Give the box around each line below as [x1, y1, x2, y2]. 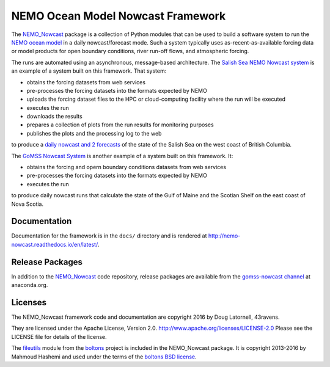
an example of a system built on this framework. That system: [11, 67, 167, 74]
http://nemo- [208, 232, 241, 239]
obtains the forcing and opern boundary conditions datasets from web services [26, 164, 226, 171]
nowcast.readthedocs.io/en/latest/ [11, 241, 98, 248]
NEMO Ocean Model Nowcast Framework [11, 9, 226, 23]
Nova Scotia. [11, 200, 44, 208]
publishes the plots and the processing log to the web [26, 129, 162, 137]
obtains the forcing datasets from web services [26, 78, 146, 85]
